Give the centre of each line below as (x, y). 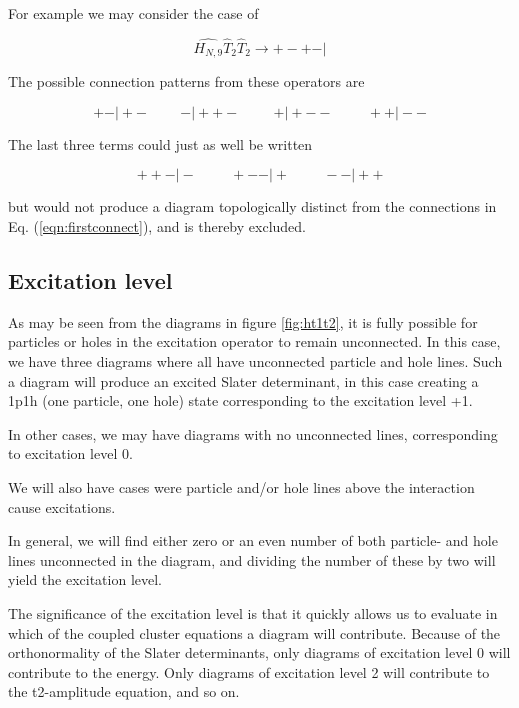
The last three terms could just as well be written (160, 143)
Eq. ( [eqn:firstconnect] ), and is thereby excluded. (157, 226)
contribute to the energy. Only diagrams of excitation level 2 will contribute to (249, 671)
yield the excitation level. (85, 579)
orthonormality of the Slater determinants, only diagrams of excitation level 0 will (259, 652)
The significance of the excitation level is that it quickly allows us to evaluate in (253, 612)
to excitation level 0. (70, 453)
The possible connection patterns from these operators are (186, 81)
